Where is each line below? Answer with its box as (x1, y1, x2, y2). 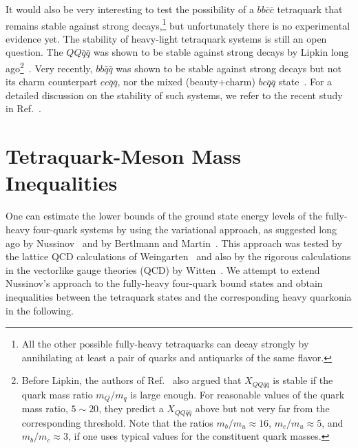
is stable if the (273, 373, 333, 387)
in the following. (6, 303, 74, 317)
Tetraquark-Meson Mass (6, 142, 241, 170)
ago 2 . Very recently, (6, 59, 93, 75)
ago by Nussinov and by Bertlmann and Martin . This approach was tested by (6, 235, 342, 250)
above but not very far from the (195, 401, 330, 416)
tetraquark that (277, 2, 343, 16)
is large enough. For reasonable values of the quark (130, 387, 345, 401)
